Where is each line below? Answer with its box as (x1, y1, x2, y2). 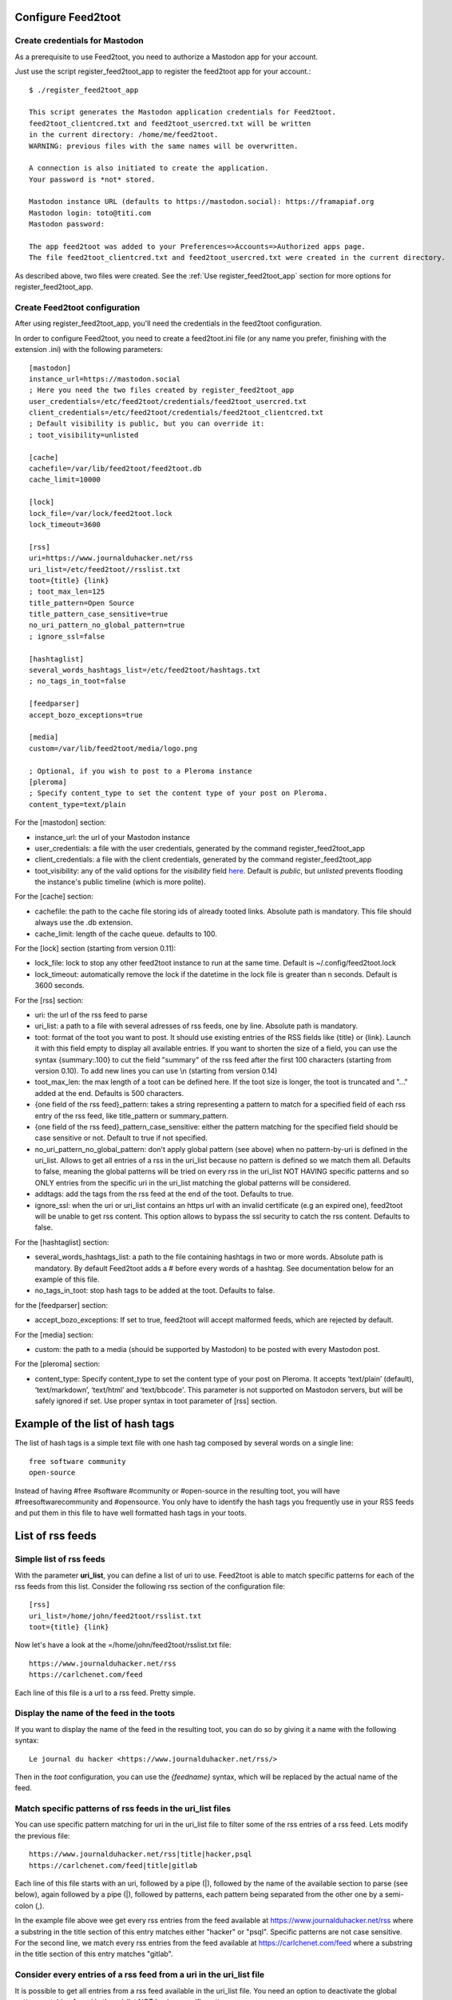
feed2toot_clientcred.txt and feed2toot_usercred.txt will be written (29, 118, 311, 128)
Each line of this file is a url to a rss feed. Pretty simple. (14, 1688, 196, 1698)
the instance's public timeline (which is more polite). (34, 877, 207, 887)
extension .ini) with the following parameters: (14, 345, 163, 354)
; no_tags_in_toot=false (29, 677, 126, 686)
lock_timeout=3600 (29, 520, 101, 529)
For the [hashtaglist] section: (14, 1237, 109, 1247)
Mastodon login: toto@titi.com (29, 208, 152, 218)
